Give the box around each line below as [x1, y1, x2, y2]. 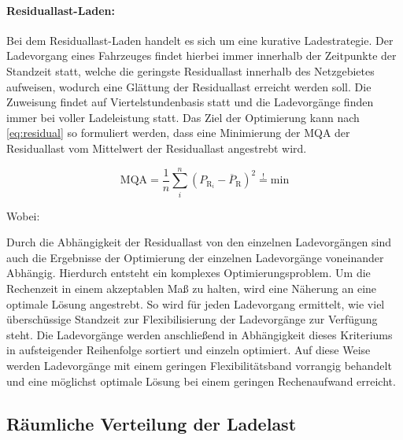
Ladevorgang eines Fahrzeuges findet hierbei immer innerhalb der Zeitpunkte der [6, 47, 397, 64]
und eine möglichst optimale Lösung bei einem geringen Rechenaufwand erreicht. [6, 372, 396, 389]
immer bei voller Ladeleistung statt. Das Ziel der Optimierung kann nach [6, 109, 360, 125]
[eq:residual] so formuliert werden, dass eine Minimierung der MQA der [6, 124, 350, 141]
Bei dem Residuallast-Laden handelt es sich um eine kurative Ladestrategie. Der [6, 31, 394, 48]
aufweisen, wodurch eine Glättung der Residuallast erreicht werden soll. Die [6, 78, 372, 94]
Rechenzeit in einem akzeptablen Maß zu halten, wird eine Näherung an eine [6, 280, 377, 297]
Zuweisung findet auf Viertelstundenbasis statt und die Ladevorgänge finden [6, 94, 374, 110]
